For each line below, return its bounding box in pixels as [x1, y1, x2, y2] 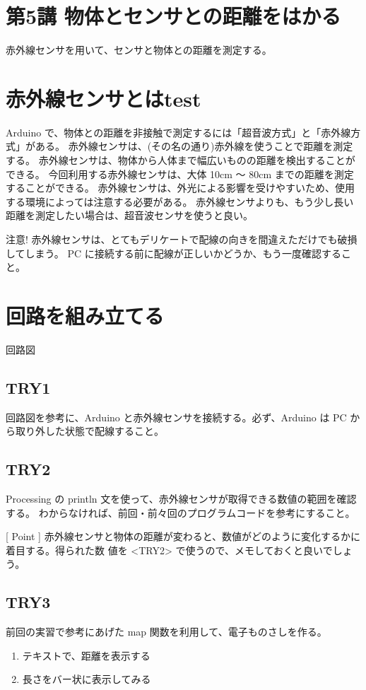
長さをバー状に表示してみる [22, 672, 151, 686]
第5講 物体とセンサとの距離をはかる [6, 1, 341, 30]
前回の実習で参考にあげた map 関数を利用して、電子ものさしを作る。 [6, 624, 327, 639]
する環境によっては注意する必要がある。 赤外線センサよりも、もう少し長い [6, 194, 354, 209]
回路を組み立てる [6, 300, 165, 329]
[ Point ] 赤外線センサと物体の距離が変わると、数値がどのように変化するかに [6, 529, 361, 544]
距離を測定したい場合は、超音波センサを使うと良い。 [6, 208, 253, 223]
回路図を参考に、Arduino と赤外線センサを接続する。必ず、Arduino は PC [6, 409, 347, 424]
